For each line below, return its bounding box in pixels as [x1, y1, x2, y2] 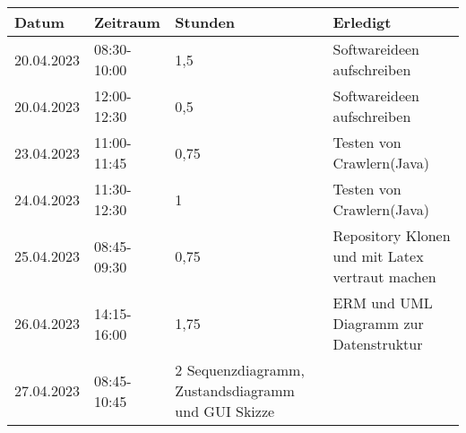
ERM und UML [332, 292, 433, 313]
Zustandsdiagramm [175, 380, 295, 401]
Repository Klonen [332, 225, 451, 246]
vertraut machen [332, 266, 436, 287]
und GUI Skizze [175, 401, 275, 421]
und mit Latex [332, 246, 424, 266]
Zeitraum [93, 12, 160, 32]
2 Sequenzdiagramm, [175, 359, 305, 380]
